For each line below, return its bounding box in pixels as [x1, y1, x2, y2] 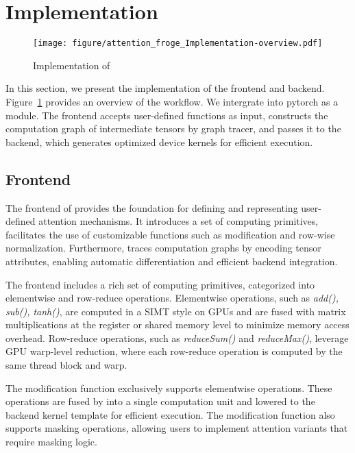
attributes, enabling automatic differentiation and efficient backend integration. [5, 254, 338, 268]
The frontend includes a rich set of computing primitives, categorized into [5, 277, 315, 291]
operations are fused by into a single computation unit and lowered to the [5, 394, 315, 408]
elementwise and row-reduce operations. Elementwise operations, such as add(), [5, 291, 339, 305]
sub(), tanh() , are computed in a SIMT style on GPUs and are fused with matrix [5, 304, 346, 318]
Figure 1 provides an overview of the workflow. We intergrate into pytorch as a [5, 94, 339, 108]
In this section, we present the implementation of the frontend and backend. [5, 81, 325, 95]
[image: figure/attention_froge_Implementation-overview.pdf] [33, 38, 323, 49]
